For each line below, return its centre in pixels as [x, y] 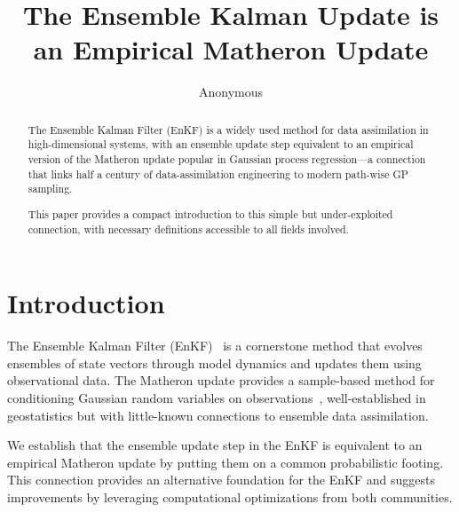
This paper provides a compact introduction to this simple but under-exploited [210, 213]
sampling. [50, 189]
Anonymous [231, 92]
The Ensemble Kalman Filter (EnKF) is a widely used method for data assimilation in [228, 129]
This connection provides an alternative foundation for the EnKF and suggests [221, 480]
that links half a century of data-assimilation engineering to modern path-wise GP [218, 173]
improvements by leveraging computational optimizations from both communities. [230, 496]
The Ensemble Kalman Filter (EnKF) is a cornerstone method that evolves [215, 346]
